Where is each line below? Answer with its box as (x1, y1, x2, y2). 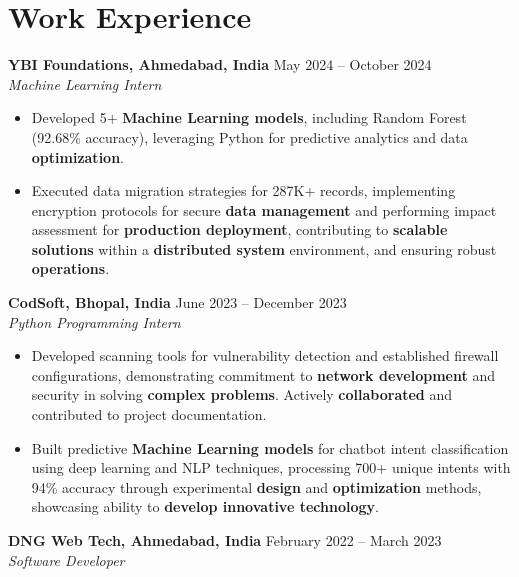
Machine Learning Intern (8, 73, 162, 94)
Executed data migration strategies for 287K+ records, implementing (31, 180, 456, 201)
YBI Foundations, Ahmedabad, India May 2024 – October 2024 (8, 54, 432, 75)
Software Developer (8, 549, 125, 570)
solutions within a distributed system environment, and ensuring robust (31, 238, 497, 259)
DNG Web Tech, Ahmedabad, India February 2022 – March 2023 (8, 530, 442, 550)
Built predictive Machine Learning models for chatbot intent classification (31, 437, 509, 458)
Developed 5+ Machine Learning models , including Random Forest (31, 107, 467, 128)
